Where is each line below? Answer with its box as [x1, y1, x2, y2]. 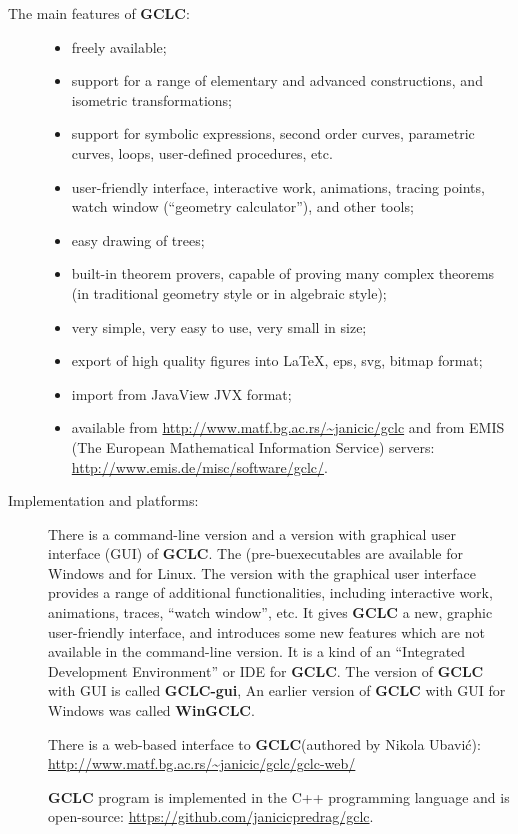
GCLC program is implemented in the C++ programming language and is [48, 786, 510, 807]
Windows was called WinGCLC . [48, 700, 255, 721]
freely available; [71, 36, 167, 57]
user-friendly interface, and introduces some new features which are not [48, 621, 485, 642]
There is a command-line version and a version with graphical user [48, 523, 457, 544]
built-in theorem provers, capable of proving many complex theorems [71, 263, 495, 284]
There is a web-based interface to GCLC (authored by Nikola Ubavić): [48, 733, 481, 754]
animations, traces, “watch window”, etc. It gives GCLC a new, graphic [48, 602, 493, 623]
